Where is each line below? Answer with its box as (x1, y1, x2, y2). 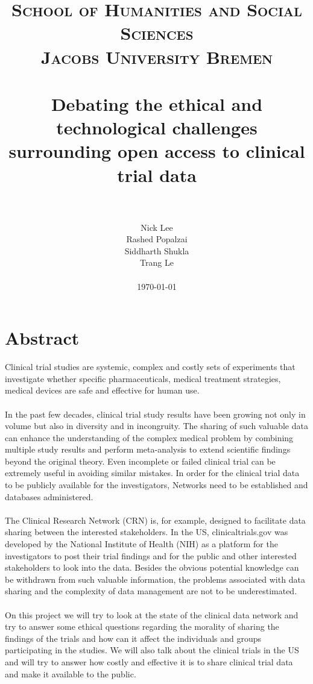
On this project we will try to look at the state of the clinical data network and (5, 608, 299, 621)
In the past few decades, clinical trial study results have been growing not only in (5, 407, 306, 420)
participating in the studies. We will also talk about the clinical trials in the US (5, 644, 299, 656)
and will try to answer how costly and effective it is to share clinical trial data (5, 655, 293, 668)
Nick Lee (141, 221, 173, 233)
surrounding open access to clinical (8, 139, 305, 163)
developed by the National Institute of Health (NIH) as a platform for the (5, 538, 278, 550)
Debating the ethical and (51, 91, 263, 116)
